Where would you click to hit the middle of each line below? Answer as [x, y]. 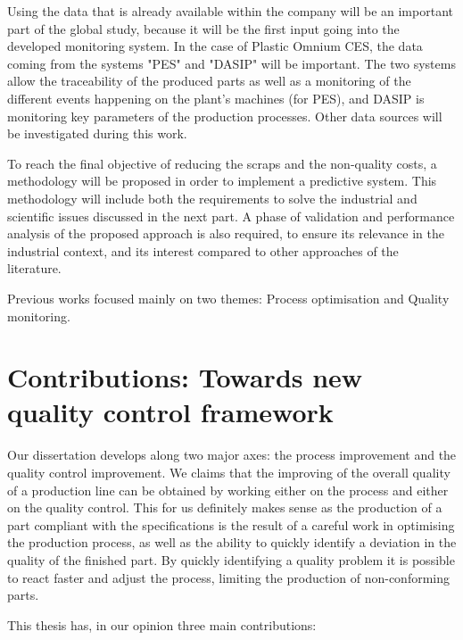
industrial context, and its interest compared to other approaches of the [203, 250]
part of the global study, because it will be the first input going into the [203, 28]
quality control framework [170, 412]
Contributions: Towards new [185, 377]
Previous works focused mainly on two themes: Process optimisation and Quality [228, 298]
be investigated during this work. [97, 133]
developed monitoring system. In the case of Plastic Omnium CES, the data [215, 46]
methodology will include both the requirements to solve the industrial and [212, 198]
